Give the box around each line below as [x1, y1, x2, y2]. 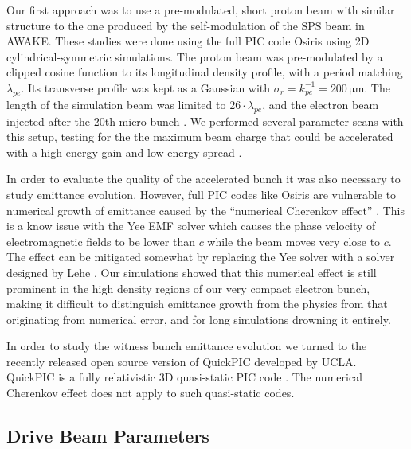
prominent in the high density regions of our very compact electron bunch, [6, 279, 370, 296]
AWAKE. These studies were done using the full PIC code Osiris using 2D [6, 33, 370, 49]
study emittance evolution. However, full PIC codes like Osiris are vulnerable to [6, 185, 397, 202]
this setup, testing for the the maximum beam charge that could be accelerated [6, 128, 393, 145]
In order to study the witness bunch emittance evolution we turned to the [6, 338, 367, 354]
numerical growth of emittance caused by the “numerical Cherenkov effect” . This [6, 201, 405, 218]
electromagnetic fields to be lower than [6, 232, 195, 249]
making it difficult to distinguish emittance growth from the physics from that [6, 295, 388, 312]
